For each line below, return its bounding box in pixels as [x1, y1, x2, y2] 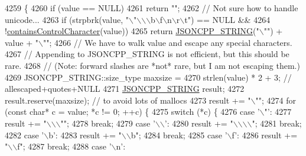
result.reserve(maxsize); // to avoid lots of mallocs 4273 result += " [5, 94, 251, 106]
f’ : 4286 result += [232, 128, 298, 141]
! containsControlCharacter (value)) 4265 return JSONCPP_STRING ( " [5, 25, 259, 37]
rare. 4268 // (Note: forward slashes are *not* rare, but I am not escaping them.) [5, 59, 300, 71]
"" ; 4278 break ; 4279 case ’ [60, 117, 155, 129]
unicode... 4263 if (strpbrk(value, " [5, 13, 129, 25]
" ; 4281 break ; [252, 117, 302, 129]
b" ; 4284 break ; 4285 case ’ [131, 128, 227, 141]
